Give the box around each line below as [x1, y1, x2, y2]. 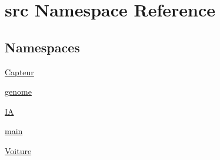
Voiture [5, 144, 32, 156]
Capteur [5, 65, 34, 78]
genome [5, 85, 32, 98]
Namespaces [5, 38, 80, 56]
